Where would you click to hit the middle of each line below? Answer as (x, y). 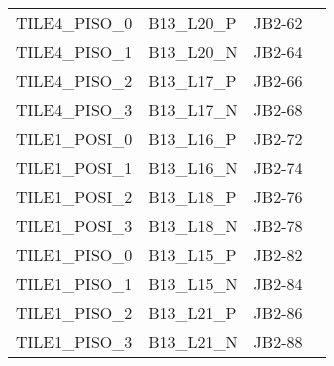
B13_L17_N (193, 109)
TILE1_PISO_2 (74, 312)
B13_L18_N (193, 225)
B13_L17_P (192, 80)
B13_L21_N (193, 341)
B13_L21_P (192, 312)
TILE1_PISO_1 (74, 283)
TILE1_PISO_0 (74, 254)
